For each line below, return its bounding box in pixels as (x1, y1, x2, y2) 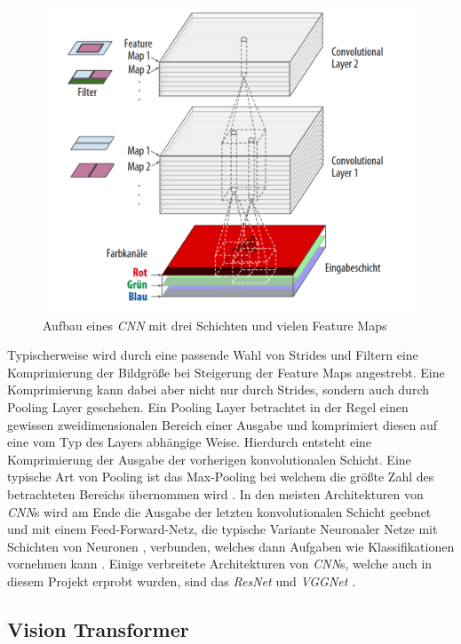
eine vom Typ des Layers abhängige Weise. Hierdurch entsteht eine (7, 433, 372, 451)
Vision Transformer (7, 615, 189, 642)
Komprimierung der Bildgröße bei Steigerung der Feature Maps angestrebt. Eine (7, 362, 445, 381)
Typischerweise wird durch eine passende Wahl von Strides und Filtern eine (7, 346, 418, 364)
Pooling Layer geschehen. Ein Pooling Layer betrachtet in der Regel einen (7, 398, 409, 417)
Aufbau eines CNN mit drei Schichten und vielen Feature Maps (43, 315, 387, 334)
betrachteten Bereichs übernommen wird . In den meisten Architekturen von (7, 485, 424, 504)
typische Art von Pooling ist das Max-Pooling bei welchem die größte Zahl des (7, 467, 434, 486)
